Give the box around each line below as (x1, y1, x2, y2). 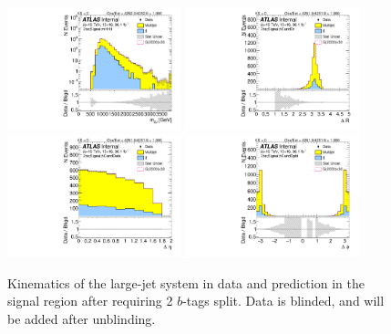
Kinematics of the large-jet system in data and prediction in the (7, 273, 365, 292)
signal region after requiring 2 (7, 291, 173, 310)
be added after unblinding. (7, 309, 156, 329)
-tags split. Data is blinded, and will (182, 291, 385, 310)
